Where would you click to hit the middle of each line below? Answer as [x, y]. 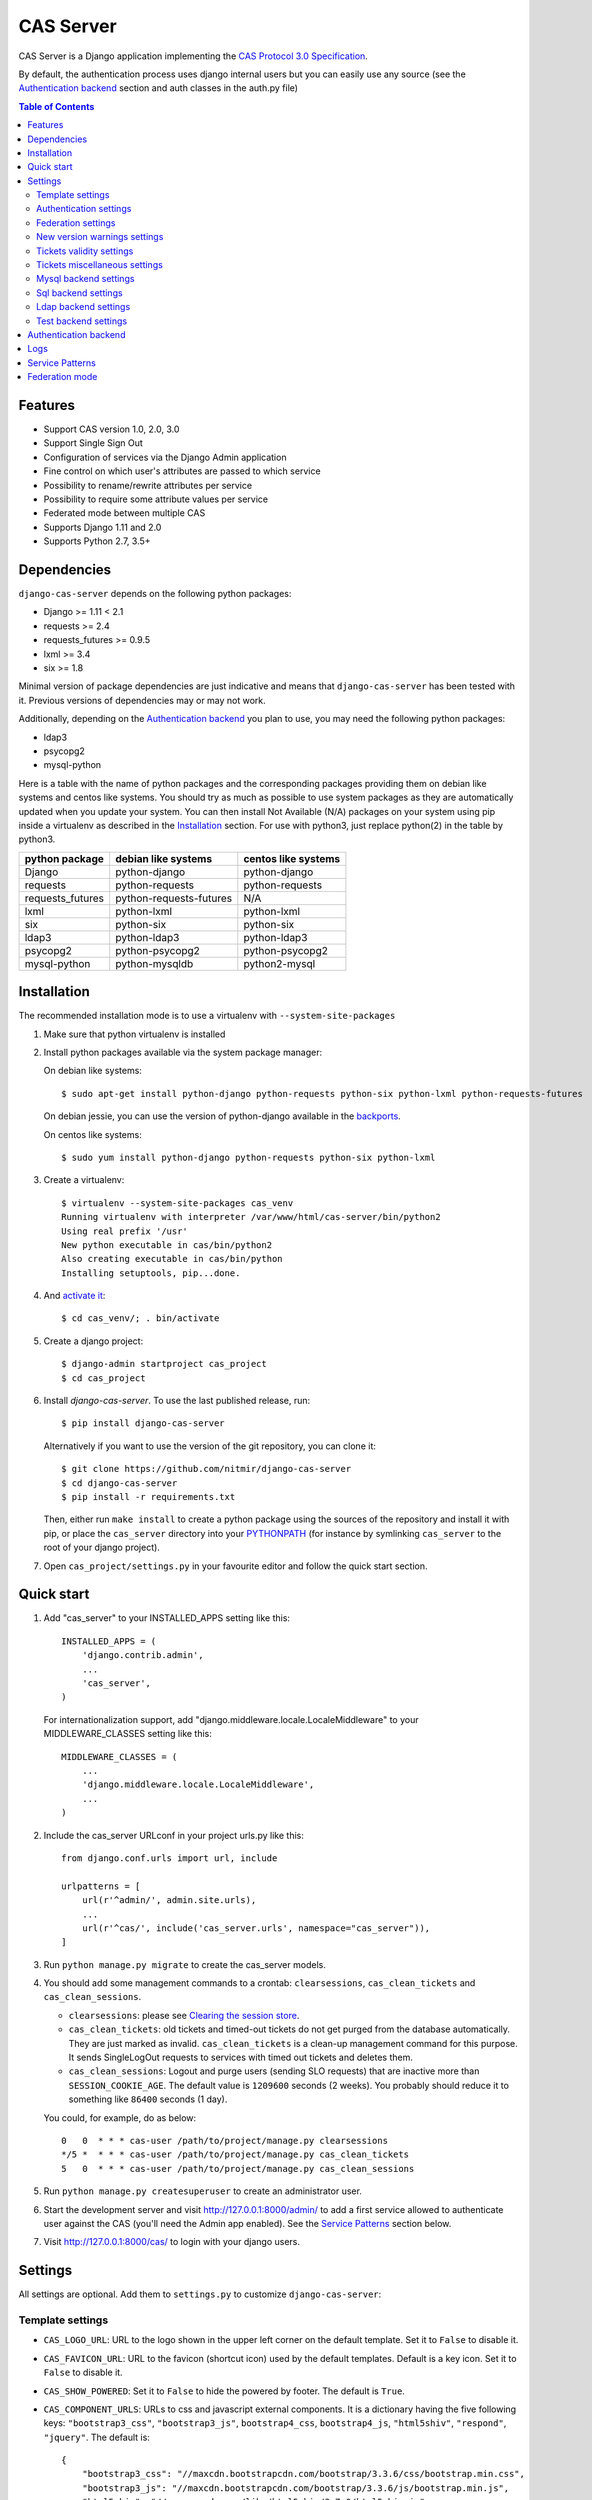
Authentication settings [84, 209]
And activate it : [74, 1296]
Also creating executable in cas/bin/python [172, 1259]
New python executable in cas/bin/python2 [167, 1244]
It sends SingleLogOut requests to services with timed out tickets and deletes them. [241, 2057]
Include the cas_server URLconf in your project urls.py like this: [173, 1835]
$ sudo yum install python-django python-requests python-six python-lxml [248, 1157]
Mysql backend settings [85, 279]
